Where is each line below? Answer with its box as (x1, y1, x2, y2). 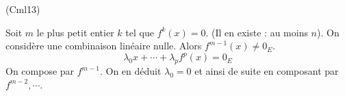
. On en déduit (99, 64, 162, 78)
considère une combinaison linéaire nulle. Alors (5, 38, 202, 53)
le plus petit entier (36, 25, 114, 39)
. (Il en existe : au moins (205, 25, 308, 39)
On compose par (5, 64, 75, 78)
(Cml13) (5, 2, 40, 16)
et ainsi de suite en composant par (194, 64, 339, 78)
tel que (125, 25, 154, 39)
